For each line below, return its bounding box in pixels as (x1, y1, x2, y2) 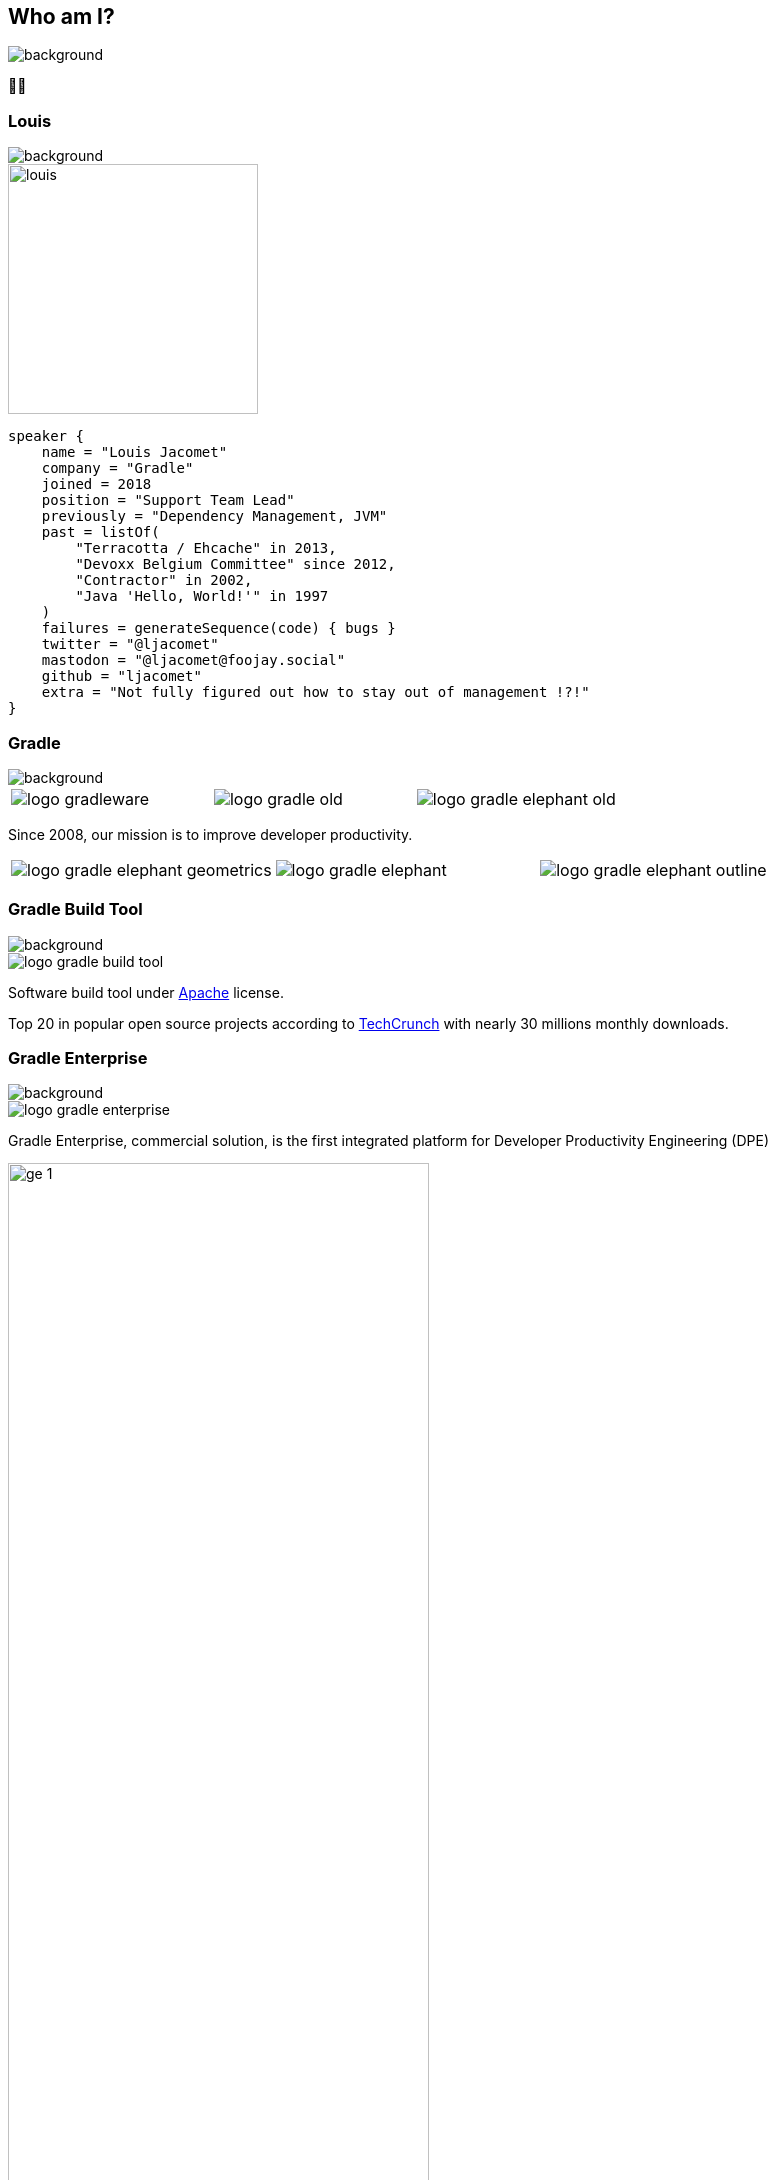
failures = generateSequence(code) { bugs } (41, 620, 396, 637)
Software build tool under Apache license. (8, 983, 284, 1001)
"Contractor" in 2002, (75, 572, 253, 589)
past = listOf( (41, 524, 160, 541)
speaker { (8, 428, 84, 445)
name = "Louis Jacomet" (41, 444, 228, 461)
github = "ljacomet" (41, 668, 202, 685)
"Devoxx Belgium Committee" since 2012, (75, 556, 396, 573)
